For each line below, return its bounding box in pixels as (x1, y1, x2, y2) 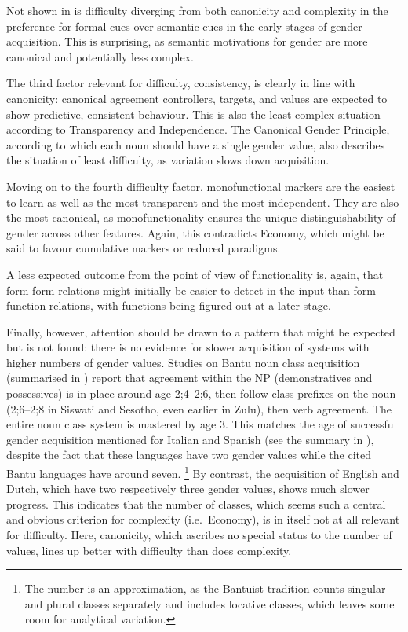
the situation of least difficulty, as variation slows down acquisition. (6, 152, 330, 168)
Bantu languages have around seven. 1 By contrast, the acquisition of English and (6, 463, 399, 481)
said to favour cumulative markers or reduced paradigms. (6, 240, 281, 256)
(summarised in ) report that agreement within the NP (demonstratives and (6, 369, 373, 386)
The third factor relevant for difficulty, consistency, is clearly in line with (6, 75, 355, 91)
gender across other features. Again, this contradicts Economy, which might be (6, 224, 384, 241)
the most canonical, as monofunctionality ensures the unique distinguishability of (6, 209, 396, 226)
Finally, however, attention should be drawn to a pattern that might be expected (6, 323, 395, 340)
